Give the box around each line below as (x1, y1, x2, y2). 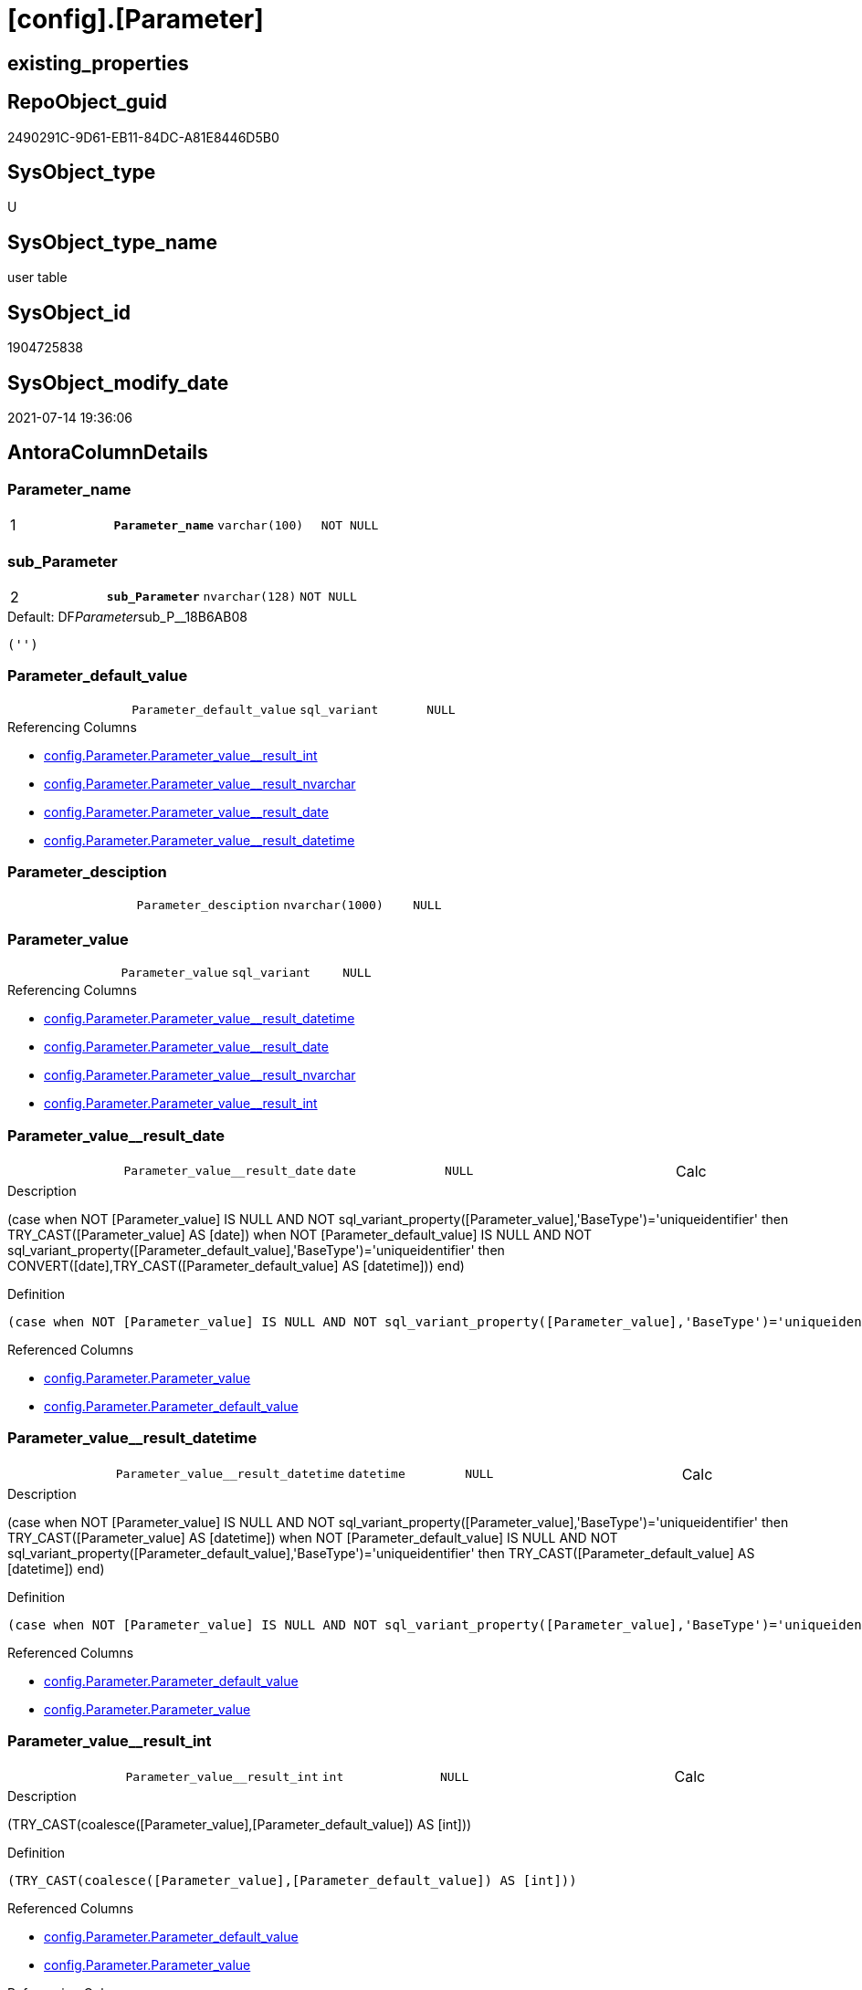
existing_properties (7, 51, 189, 75)
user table (7, 269, 68, 286)
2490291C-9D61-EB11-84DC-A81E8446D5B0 (7, 129, 279, 145)
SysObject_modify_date (7, 371, 229, 394)
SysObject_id (7, 300, 131, 324)
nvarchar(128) (203, 590, 297, 604)
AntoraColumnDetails (7, 441, 208, 465)
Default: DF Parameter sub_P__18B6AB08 (7, 608, 247, 624)
